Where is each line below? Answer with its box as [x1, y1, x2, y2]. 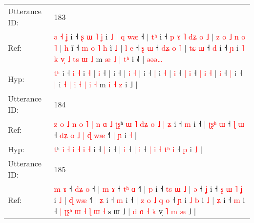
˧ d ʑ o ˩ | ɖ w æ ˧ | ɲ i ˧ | [54, 129, 137, 141]
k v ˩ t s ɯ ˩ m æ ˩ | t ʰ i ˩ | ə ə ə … [54, 53, 163, 64]
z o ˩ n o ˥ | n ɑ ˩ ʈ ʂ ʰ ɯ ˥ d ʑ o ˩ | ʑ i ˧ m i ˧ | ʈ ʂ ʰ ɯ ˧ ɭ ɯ [54, 118, 244, 129]
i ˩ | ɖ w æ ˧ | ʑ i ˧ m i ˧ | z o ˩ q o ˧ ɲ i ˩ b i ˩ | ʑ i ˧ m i [54, 194, 245, 205]
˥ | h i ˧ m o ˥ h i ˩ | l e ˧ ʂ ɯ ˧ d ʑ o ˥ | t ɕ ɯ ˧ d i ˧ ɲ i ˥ [54, 42, 244, 53]
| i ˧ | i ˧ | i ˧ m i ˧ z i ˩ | [54, 79, 138, 90]
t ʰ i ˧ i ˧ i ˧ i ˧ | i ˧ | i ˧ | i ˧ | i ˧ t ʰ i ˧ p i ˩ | [54, 143, 203, 155]
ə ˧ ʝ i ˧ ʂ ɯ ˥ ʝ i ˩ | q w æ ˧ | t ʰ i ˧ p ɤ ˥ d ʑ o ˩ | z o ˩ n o [54, 31, 246, 42]
